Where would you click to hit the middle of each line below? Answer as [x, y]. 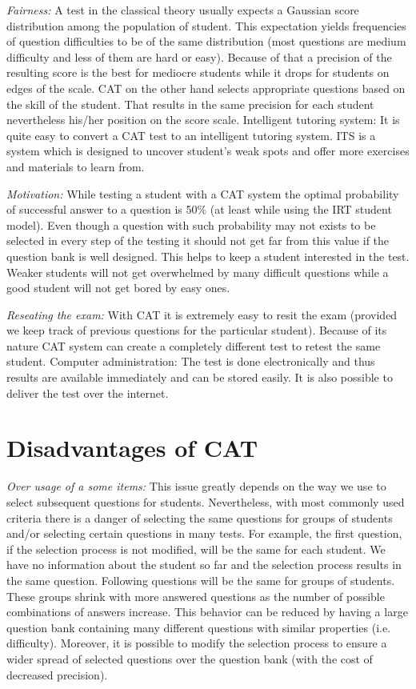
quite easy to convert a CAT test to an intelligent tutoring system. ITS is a [191, 135]
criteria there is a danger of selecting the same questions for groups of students [200, 517]
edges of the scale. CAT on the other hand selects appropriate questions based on [206, 88]
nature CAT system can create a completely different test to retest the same [194, 345]
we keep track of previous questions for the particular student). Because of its [197, 330]
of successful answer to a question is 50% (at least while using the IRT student [199, 209]
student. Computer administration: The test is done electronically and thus [191, 361]
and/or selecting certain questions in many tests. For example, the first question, [204, 533]
